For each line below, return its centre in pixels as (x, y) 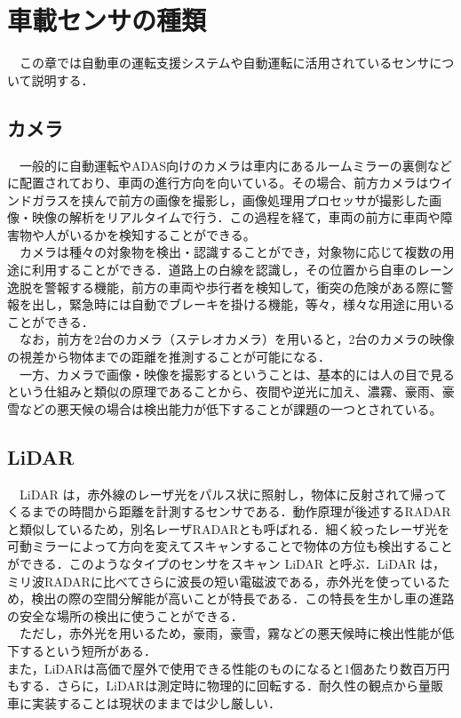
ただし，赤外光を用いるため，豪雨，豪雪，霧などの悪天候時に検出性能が (230, 633)
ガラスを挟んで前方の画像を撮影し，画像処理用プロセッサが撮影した (230, 199)
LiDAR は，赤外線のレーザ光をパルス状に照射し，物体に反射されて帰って (233, 494)
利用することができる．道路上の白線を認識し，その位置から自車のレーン (243, 270)
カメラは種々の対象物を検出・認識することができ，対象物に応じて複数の (230, 252)
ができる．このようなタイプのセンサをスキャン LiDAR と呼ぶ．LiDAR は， (226, 563)
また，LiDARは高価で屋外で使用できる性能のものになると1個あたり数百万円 (229, 668)
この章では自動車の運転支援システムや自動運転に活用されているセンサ (224, 63)
